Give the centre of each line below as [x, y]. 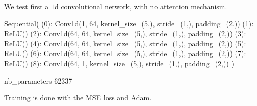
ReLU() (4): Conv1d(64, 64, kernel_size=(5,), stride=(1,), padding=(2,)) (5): [125, 43]
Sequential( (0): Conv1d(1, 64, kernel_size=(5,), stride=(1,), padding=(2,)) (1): [129, 23]
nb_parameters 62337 [38, 80]
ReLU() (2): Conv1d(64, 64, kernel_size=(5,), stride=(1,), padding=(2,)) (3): [125, 33]
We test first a [27, 6]
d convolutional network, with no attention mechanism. [141, 6]
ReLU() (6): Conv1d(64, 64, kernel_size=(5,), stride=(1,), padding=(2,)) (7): [125, 53]
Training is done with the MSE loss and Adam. [78, 98]
